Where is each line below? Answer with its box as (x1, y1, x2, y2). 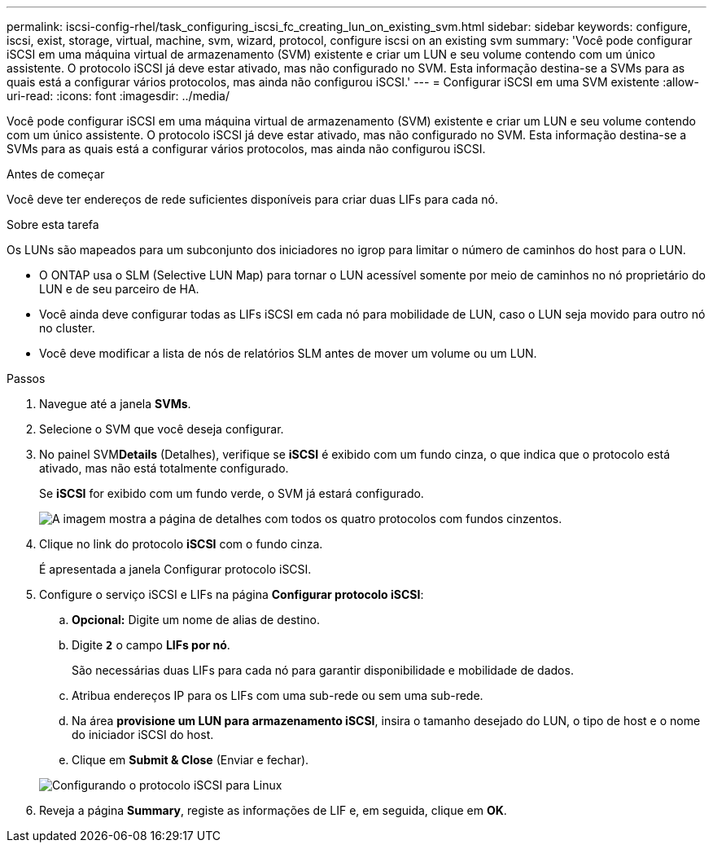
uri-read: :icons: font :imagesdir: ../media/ (7, 89, 230, 103)
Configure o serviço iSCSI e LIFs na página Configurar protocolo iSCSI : (39, 587, 424, 601)
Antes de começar (7, 167, 105, 181)
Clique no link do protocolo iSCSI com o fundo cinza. (39, 537, 323, 551)
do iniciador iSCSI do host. (72, 728, 214, 741)
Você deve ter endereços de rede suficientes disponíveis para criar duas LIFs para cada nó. (7, 192, 499, 206)
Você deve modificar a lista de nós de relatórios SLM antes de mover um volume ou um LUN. (39, 346, 537, 360)
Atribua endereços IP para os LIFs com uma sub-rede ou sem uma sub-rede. (72, 688, 483, 702)
